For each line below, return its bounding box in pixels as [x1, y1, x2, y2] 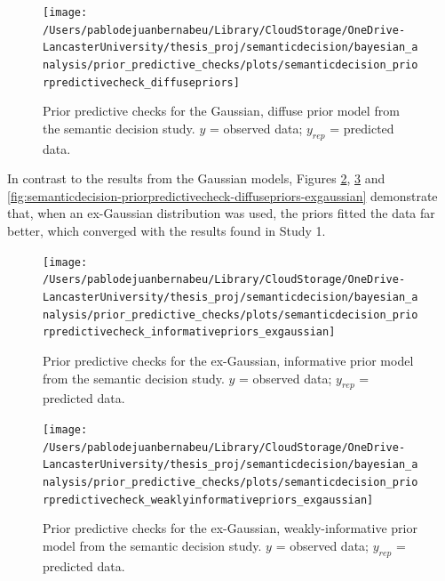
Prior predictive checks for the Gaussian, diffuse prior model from [43, 101, 400, 120]
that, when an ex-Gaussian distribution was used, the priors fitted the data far [7, 204, 435, 222]
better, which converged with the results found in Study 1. [7, 222, 326, 240]
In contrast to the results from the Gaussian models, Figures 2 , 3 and [7, 169, 385, 188]
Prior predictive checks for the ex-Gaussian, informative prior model [43, 351, 414, 369]
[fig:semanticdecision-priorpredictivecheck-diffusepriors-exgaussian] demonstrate [7, 186, 438, 205]
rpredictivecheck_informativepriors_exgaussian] [43, 326, 336, 339]
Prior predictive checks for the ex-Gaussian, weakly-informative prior [43, 519, 417, 537]
